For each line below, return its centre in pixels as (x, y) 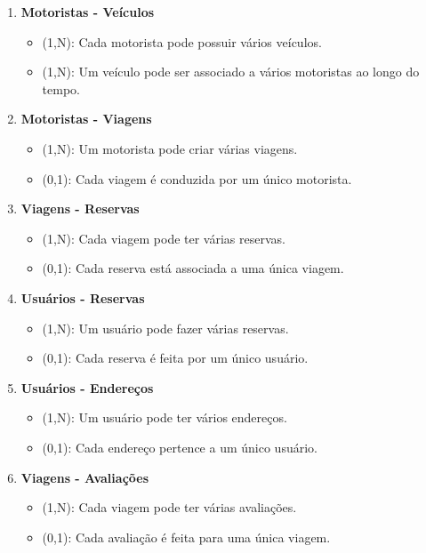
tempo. (61, 88)
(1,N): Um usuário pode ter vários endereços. (165, 417)
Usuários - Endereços (87, 387)
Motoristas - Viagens (86, 119)
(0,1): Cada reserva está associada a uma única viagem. (193, 268)
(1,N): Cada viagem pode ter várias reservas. (164, 238)
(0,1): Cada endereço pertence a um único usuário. (180, 447)
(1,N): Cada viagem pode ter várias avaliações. (169, 507)
